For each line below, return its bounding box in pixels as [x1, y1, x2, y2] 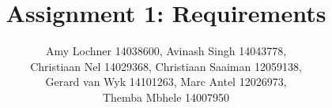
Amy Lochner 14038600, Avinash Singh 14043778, [45, 43, 287, 59]
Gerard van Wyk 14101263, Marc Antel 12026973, [45, 73, 287, 90]
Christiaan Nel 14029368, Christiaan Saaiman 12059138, [30, 58, 302, 74]
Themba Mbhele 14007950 [102, 88, 230, 105]
